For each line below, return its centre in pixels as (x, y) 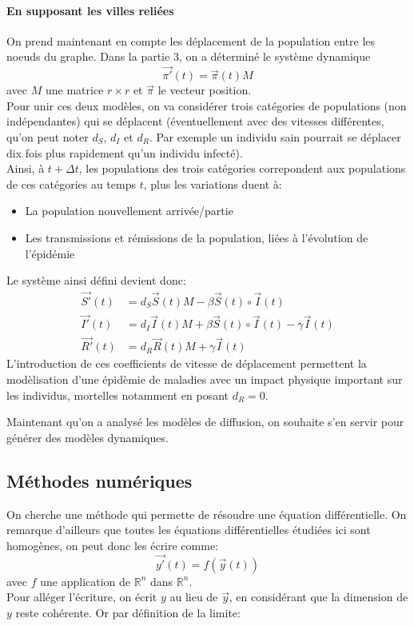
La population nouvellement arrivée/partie (129, 211)
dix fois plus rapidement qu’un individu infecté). (125, 152)
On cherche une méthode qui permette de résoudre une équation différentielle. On (207, 514)
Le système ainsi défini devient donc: (96, 280)
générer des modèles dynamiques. (88, 437)
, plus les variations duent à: (213, 183)
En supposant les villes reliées (90, 10)
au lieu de (194, 597)
